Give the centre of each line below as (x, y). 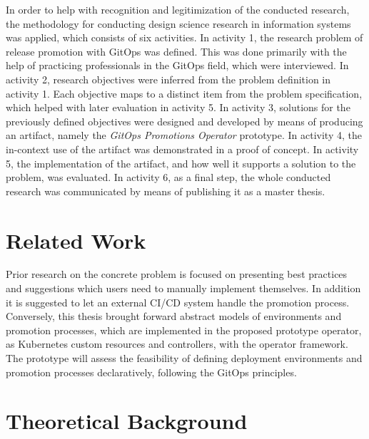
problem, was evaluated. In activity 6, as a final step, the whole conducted (168, 177)
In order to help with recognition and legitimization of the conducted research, (178, 9)
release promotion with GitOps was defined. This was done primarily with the (176, 51)
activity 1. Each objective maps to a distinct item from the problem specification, (184, 93)
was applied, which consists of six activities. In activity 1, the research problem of (184, 37)
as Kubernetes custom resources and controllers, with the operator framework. (177, 344)
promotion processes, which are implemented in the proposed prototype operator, (184, 330)
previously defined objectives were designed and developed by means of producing (184, 121)
